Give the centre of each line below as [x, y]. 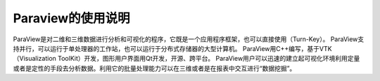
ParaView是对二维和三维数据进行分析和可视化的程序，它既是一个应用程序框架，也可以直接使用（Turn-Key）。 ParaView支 [189, 39]
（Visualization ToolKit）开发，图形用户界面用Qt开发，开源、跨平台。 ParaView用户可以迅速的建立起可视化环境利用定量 [186, 59]
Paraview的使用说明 [71, 18]
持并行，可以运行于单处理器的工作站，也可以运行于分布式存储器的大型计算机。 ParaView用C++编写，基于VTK [172, 48]
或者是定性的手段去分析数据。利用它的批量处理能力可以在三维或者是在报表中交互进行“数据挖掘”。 [154, 68]
